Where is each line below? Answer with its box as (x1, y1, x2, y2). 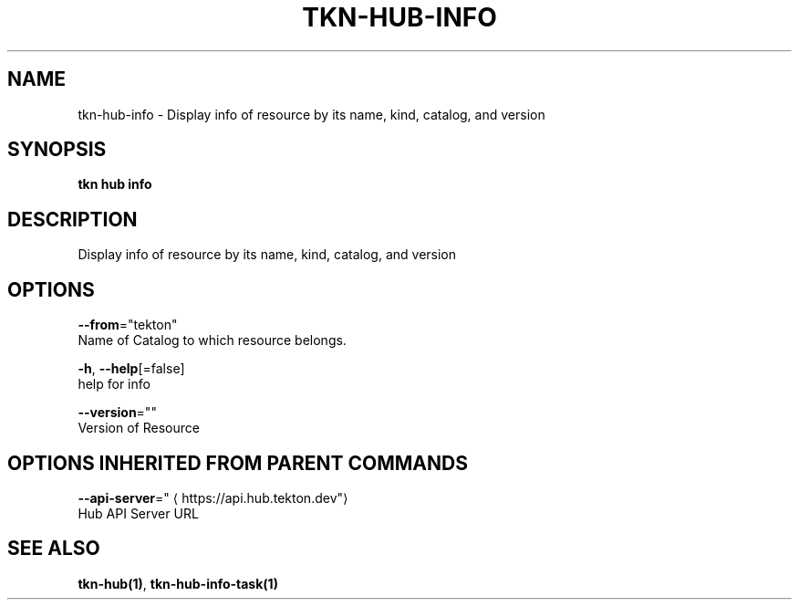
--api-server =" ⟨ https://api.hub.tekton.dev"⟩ (78, 489, 348, 506)
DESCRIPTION (7, 207, 138, 231)
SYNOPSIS (7, 138, 107, 162)
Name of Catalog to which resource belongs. (78, 332, 347, 349)
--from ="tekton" (78, 317, 178, 333)
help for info (78, 376, 150, 392)
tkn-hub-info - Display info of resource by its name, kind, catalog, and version (78, 106, 545, 122)
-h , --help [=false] (78, 361, 185, 377)
